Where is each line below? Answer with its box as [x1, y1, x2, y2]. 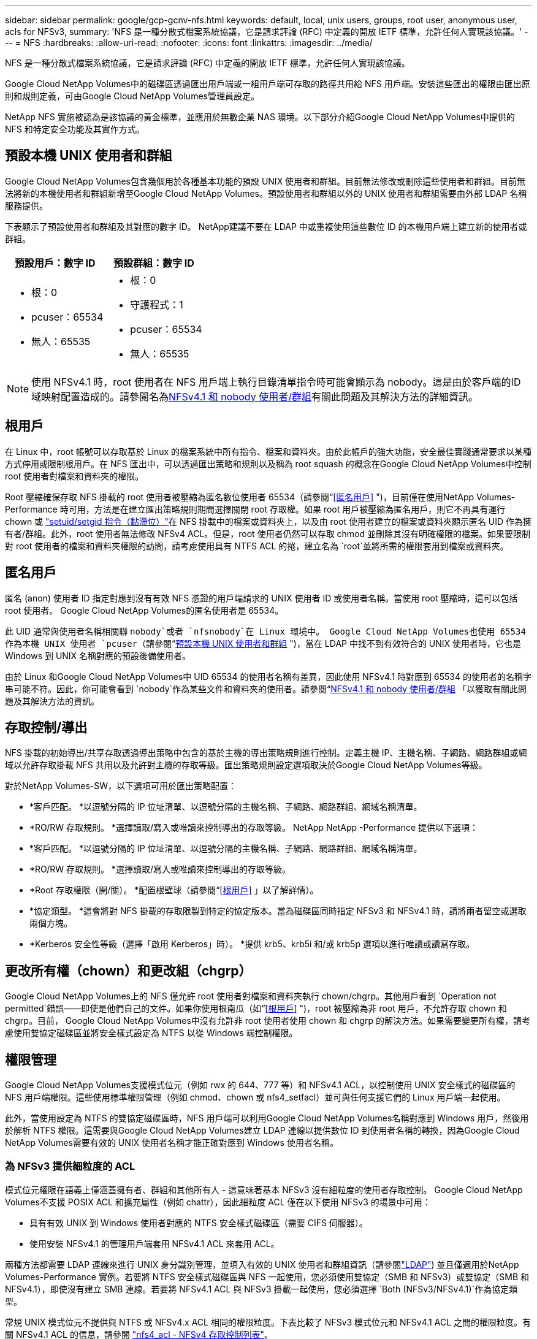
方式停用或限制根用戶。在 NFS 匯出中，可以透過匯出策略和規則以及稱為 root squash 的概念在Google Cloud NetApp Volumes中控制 [5, 458, 531, 469]
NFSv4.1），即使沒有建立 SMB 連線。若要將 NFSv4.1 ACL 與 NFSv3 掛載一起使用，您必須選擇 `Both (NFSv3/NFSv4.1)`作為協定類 [5, 1283, 518, 1294]
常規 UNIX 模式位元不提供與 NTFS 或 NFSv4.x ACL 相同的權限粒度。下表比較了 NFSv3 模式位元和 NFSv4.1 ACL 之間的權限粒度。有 [5, 1316, 531, 1327]
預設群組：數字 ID [113, 256, 194, 269]
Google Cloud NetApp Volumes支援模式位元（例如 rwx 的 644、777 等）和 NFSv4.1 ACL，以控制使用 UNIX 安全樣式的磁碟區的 [5, 1080, 516, 1091]
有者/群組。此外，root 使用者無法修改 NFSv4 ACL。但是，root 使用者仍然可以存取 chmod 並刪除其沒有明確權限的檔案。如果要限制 [5, 528, 531, 539]
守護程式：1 [130, 298, 183, 311]
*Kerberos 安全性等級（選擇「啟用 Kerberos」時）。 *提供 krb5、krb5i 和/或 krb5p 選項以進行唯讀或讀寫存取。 [29, 939, 474, 950]
